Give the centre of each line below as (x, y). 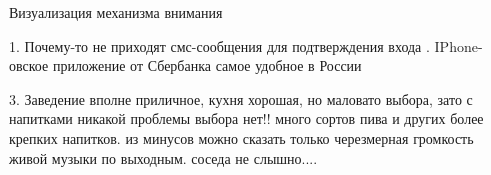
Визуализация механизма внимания (116, 12)
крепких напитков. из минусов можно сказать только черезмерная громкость (241, 137)
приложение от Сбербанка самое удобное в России (207, 65)
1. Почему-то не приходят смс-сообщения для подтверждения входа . (219, 45)
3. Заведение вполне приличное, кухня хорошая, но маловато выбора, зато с (241, 98)
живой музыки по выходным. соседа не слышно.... (163, 157)
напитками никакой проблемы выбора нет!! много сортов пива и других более (246, 118)
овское (29, 65)
